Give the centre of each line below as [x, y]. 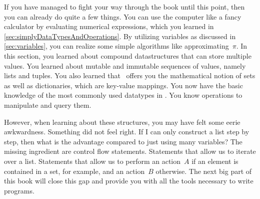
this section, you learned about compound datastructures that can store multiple [128, 55]
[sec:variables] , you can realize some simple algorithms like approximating [116, 46]
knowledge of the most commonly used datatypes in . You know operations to [123, 95]
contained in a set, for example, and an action [74, 171]
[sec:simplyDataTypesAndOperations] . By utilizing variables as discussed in [120, 36]
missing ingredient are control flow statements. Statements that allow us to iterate [130, 151]
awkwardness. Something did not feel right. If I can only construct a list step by [127, 132]
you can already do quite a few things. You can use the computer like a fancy [123, 16]
